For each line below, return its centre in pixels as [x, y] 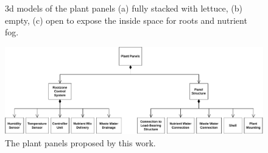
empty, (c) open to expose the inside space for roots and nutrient [126, 20]
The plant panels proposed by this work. [80, 142]
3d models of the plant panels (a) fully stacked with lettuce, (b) [124, 8]
